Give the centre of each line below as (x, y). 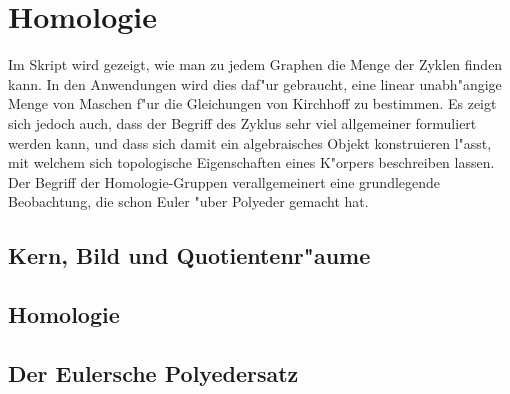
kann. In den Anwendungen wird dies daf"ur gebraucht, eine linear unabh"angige (255, 83)
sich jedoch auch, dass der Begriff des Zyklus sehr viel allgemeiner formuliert (242, 122)
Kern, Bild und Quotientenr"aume (189, 255)
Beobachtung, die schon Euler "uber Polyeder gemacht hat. (188, 201)
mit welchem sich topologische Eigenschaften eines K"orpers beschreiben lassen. (251, 162)
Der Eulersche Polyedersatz (153, 372)
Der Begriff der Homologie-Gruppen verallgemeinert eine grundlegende (224, 181)
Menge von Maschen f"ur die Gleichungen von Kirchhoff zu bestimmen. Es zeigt (252, 103)
